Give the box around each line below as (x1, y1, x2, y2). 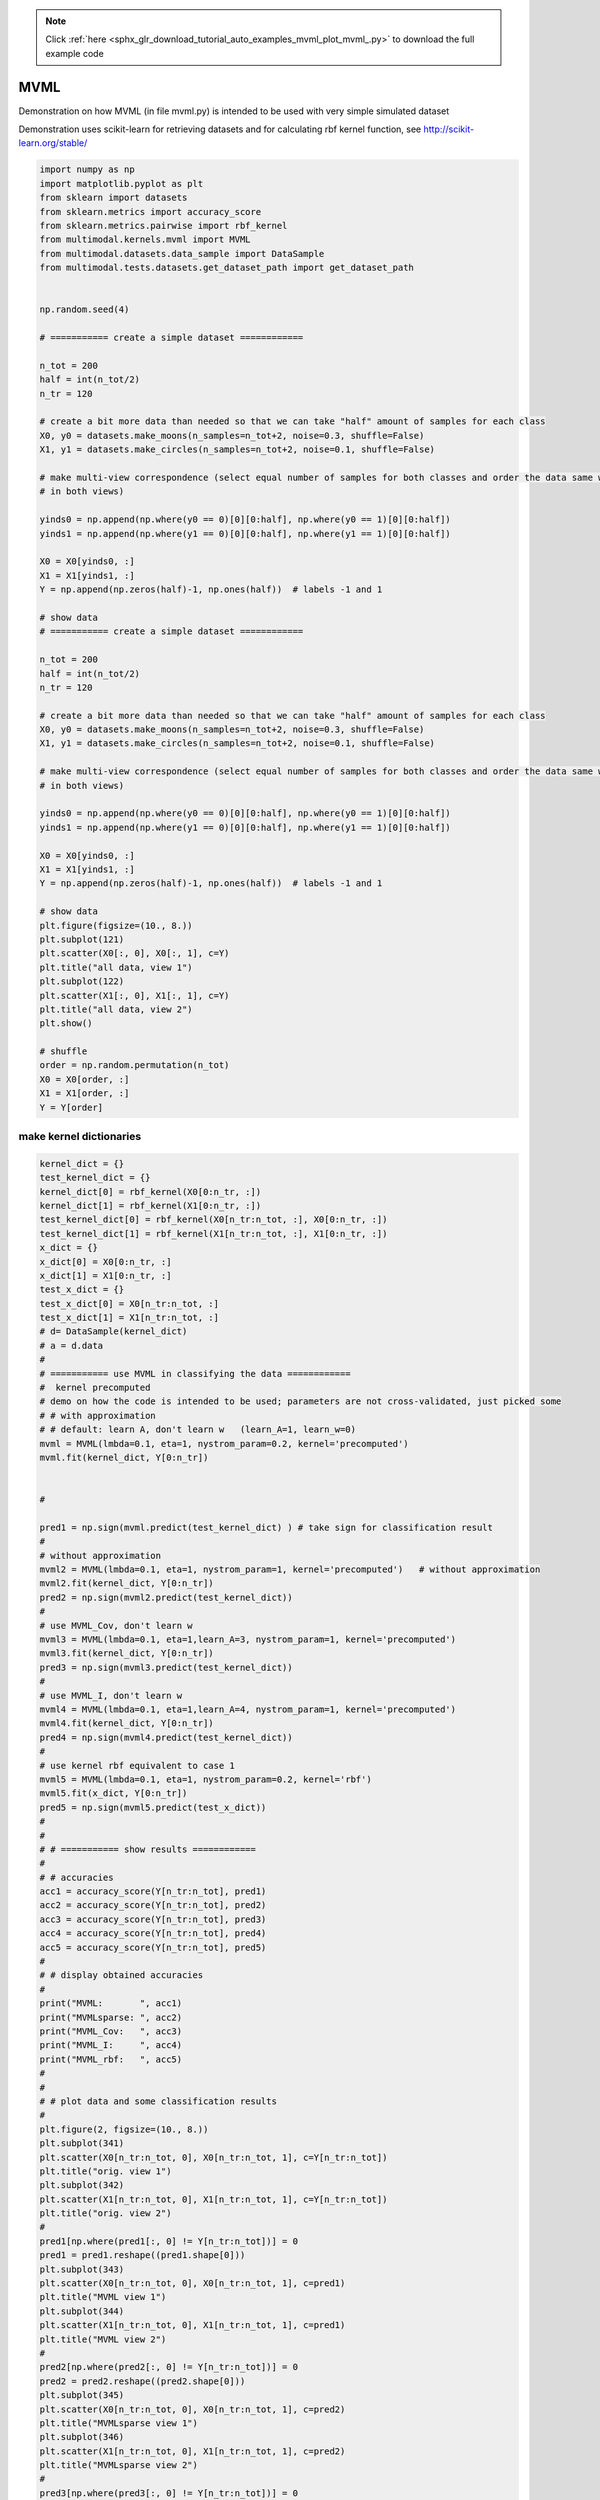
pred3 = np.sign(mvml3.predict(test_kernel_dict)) (39, 1661, 294, 1673)
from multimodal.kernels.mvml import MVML (39, 234, 251, 245)
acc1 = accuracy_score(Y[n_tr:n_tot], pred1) (39, 1886, 267, 1897)
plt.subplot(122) (39, 976, 125, 987)
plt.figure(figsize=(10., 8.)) (39, 920, 194, 931)
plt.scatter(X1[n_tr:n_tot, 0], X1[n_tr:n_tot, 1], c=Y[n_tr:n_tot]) (39, 2193, 388, 2205)
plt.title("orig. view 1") (39, 2165, 172, 2177)
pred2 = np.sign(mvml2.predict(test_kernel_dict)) (39, 1591, 294, 1603)
